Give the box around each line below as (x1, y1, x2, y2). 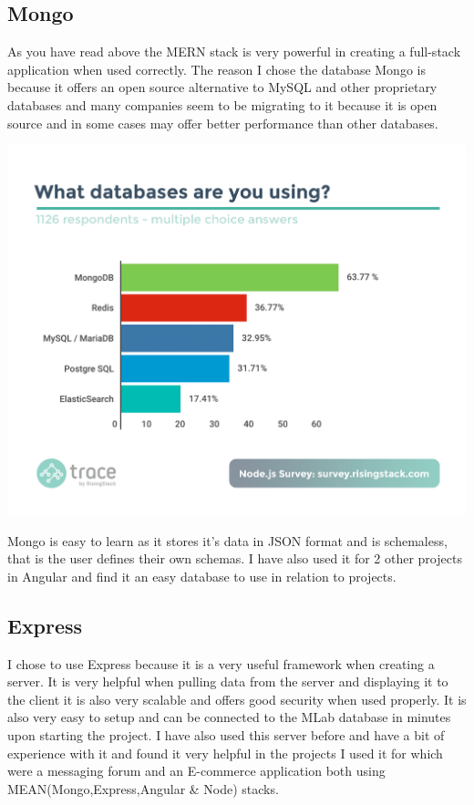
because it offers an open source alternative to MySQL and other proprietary (7, 77, 438, 97)
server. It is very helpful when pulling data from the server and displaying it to (7, 672, 448, 691)
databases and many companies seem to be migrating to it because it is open (7, 95, 438, 114)
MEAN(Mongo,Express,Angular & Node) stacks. (7, 779, 279, 798)
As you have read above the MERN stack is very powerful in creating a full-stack (7, 42, 461, 61)
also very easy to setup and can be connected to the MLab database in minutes (7, 707, 451, 727)
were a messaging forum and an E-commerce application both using (7, 761, 386, 780)
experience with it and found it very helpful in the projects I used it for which (7, 743, 443, 762)
